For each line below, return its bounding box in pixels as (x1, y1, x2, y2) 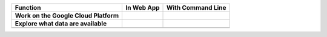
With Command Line (167, 4, 226, 12)
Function (15, 4, 41, 12)
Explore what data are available (15, 19, 107, 27)
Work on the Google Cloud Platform (15, 12, 119, 19)
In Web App (125, 4, 160, 12)
